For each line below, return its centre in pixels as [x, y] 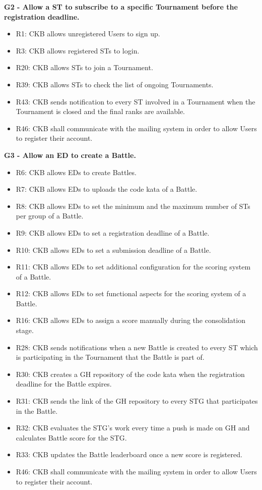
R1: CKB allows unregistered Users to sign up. [88, 34]
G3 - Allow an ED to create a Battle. [70, 155]
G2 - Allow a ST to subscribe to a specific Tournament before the [121, 7]
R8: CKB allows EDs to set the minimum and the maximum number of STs [133, 206]
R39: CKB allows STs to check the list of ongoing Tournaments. [115, 84]
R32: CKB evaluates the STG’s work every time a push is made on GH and [133, 428]
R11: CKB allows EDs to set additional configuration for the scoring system [133, 267]
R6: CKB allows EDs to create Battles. [76, 172]
